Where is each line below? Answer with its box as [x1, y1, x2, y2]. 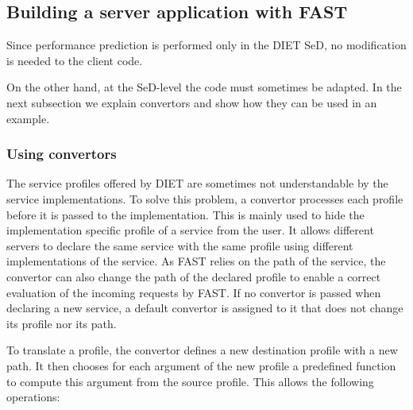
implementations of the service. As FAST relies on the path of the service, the [6, 253, 386, 269]
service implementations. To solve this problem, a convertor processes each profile [6, 190, 403, 207]
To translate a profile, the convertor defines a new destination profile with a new [6, 342, 398, 358]
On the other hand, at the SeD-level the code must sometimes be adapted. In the [6, 79, 402, 95]
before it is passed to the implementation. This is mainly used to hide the [6, 206, 365, 222]
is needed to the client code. [6, 52, 143, 68]
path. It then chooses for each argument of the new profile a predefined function [6, 357, 396, 373]
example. [6, 110, 50, 126]
